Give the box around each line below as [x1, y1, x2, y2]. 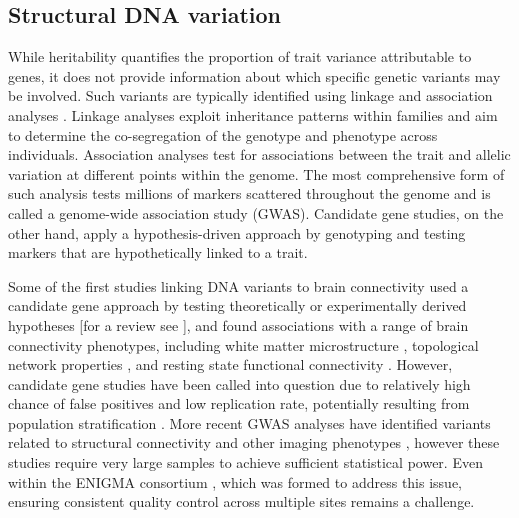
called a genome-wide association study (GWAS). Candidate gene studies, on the [8, 202, 504, 223]
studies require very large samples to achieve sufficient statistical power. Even [8, 452, 483, 473]
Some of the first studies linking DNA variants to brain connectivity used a [8, 275, 469, 296]
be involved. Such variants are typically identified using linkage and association [8, 85, 493, 106]
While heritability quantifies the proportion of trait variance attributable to [8, 46, 472, 67]
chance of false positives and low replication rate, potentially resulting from [8, 393, 470, 414]
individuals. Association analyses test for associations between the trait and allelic [8, 144, 511, 165]
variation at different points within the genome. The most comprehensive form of [8, 163, 505, 184]
